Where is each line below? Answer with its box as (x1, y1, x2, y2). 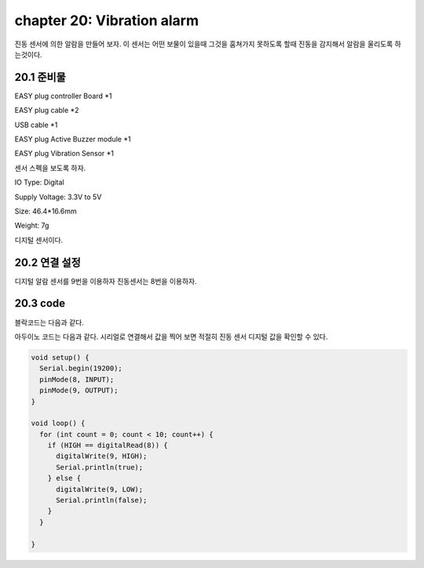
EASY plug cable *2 (14, 106, 79, 115)
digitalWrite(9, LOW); (56, 485, 144, 493)
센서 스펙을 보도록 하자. (14, 163, 86, 173)
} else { (47, 474, 82, 482)
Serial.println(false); (56, 496, 148, 505)
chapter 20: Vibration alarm (14, 12, 199, 29)
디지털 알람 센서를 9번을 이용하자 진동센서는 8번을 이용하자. (14, 276, 197, 286)
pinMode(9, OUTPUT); (39, 386, 119, 395)
